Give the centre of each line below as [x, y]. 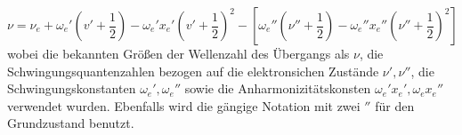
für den [395, 105]
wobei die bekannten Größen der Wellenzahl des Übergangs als [178, 53]
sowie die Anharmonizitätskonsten [278, 88]
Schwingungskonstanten [72, 88]
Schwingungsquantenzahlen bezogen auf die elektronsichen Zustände [193, 71]
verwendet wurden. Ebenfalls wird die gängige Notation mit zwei [184, 105]
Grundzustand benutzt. [71, 123]
